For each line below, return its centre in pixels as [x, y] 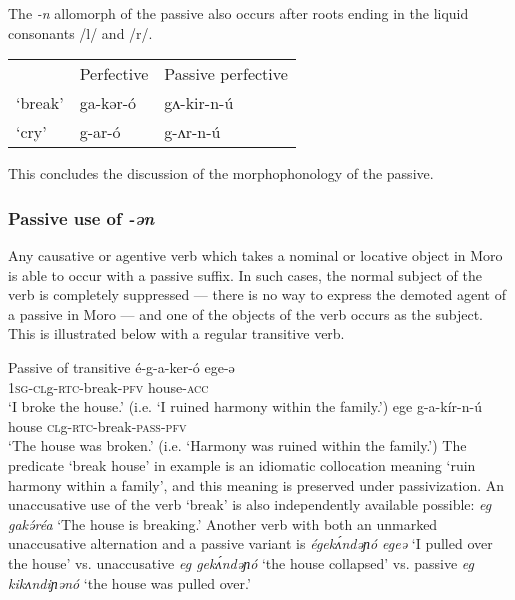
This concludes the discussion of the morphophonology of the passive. [221, 173]
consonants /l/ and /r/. [80, 32]
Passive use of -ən [81, 217]
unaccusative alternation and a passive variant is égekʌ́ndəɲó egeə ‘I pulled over [250, 543]
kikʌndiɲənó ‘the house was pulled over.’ [129, 582]
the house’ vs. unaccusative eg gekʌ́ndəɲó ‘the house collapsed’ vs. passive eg [241, 562]
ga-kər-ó [108, 103]
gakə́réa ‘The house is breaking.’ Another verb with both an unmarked [223, 523]
